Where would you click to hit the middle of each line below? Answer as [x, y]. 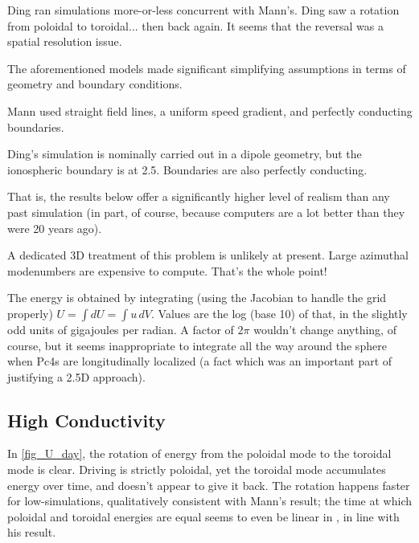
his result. [32, 532]
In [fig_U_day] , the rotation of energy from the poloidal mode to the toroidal [199, 453]
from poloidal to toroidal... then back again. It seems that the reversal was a [195, 25]
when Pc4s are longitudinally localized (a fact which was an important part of [200, 361]
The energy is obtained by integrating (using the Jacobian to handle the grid [197, 298]
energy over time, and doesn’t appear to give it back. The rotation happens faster [209, 485]
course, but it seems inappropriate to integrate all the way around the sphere [197, 345]
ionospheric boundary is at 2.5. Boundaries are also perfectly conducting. [187, 169]
